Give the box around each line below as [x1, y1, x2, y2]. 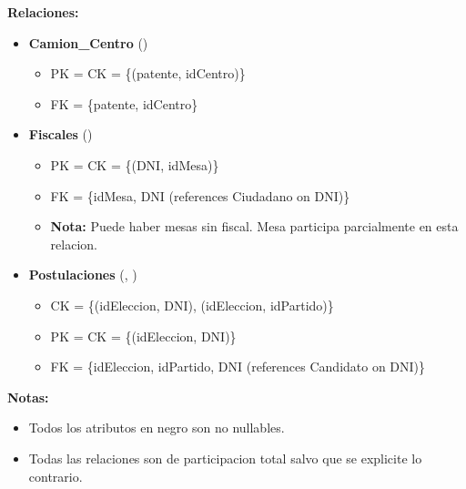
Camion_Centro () [28, 33, 148, 52]
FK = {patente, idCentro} [50, 94, 198, 113]
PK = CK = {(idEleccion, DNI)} [50, 326, 237, 345]
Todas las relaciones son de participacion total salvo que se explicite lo [28, 448, 422, 467]
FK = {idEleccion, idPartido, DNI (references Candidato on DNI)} [50, 357, 426, 376]
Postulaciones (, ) [28, 265, 137, 284]
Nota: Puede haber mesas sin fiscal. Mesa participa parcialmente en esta [50, 217, 459, 236]
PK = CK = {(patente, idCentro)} [50, 64, 246, 83]
